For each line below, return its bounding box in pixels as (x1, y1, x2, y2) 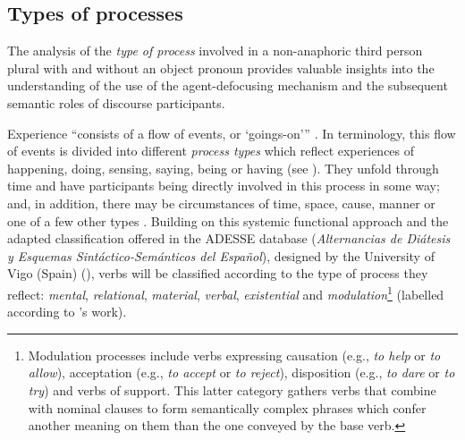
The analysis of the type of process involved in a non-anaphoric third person (7, 41, 423, 60)
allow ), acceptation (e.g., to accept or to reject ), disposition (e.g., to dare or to (28, 363, 455, 382)
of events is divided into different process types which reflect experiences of (7, 141, 415, 160)
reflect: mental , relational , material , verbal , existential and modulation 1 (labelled (7, 282, 444, 303)
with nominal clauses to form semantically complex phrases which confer (28, 398, 427, 417)
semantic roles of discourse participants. (7, 93, 225, 112)
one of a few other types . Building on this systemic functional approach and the (7, 211, 449, 230)
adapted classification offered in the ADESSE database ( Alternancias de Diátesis (7, 229, 451, 248)
